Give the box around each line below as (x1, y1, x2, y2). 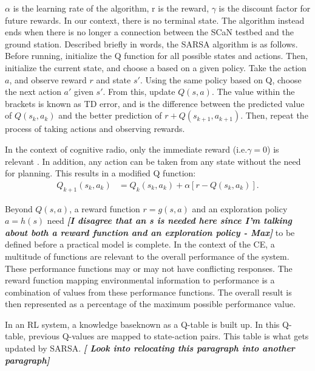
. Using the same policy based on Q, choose (140, 73, 302, 86)
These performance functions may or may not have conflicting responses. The (5, 262, 293, 274)
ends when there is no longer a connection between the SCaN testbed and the (5, 26, 294, 38)
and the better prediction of (58, 109, 162, 122)
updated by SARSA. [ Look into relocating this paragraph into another (5, 342, 295, 355)
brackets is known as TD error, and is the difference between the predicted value (5, 97, 305, 109)
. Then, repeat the (240, 109, 308, 122)
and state (96, 73, 131, 86)
